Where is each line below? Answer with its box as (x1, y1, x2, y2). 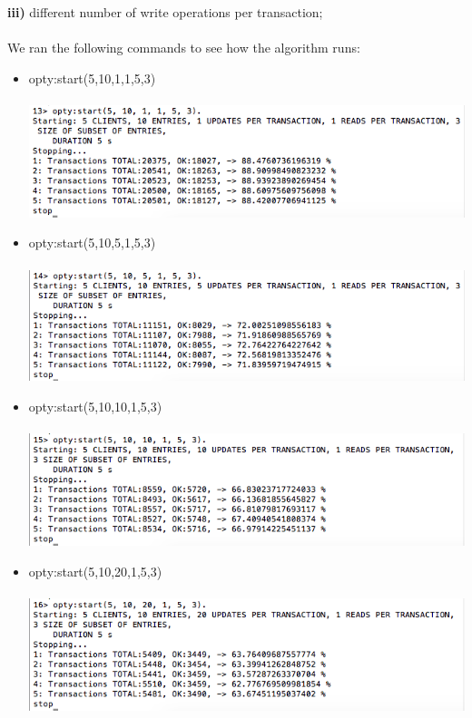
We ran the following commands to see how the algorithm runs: (7, 38, 360, 57)
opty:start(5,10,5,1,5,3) (28, 233, 156, 252)
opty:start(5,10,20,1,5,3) (28, 561, 162, 580)
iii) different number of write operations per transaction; (7, 3, 323, 21)
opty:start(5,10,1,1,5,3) (28, 68, 156, 87)
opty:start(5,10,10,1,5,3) (28, 396, 162, 415)
